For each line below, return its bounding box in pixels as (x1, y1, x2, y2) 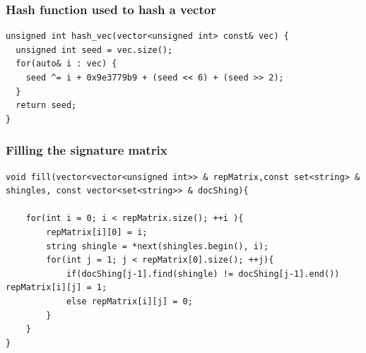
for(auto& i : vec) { (16, 59, 117, 69)
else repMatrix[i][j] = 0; (66, 296, 193, 306)
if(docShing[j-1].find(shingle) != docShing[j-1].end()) (66, 268, 340, 279)
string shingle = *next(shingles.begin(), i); (46, 241, 269, 251)
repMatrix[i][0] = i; (46, 227, 148, 237)
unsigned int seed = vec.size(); (16, 44, 173, 55)
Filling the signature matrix (6, 141, 167, 159)
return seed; (16, 100, 77, 111)
